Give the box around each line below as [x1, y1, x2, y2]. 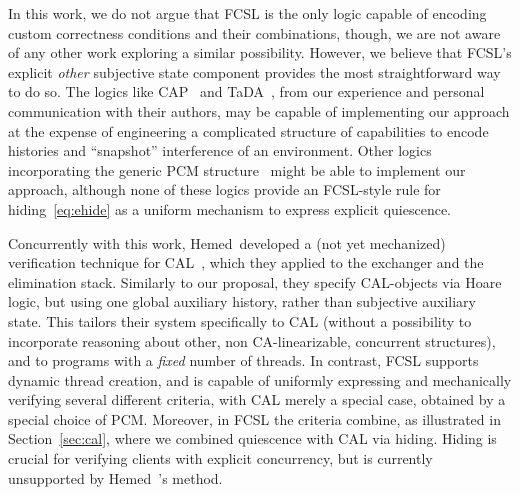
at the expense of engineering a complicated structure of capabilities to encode [8, 120, 489, 141]
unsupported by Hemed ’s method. [8, 467, 223, 488]
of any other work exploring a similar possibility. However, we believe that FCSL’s [8, 42, 512, 63]
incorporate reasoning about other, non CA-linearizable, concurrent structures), [8, 330, 496, 351]
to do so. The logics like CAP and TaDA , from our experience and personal [8, 81, 485, 102]
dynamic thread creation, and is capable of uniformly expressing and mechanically [8, 369, 512, 390]
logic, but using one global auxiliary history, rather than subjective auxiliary [8, 291, 476, 312]
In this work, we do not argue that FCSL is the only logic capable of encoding [8, 3, 487, 23]
